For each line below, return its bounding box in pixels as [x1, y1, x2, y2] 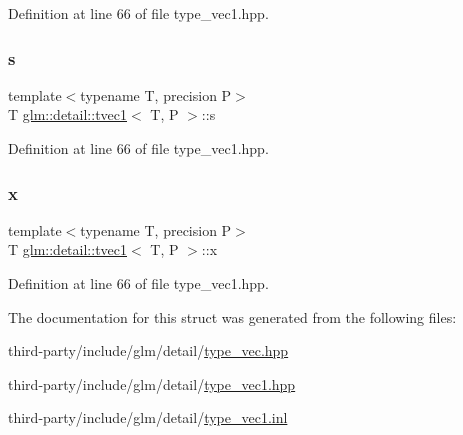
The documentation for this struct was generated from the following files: [8, 306, 457, 327]
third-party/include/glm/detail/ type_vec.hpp [8, 340, 289, 361]
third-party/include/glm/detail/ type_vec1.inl [8, 407, 288, 428]
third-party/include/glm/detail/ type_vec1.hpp [8, 373, 296, 394]
